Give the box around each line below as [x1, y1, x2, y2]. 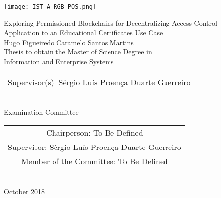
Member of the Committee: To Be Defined [21, 155, 168, 167]
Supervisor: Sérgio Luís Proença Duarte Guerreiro [8, 141, 181, 152]
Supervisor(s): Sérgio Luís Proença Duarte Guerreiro [8, 76, 191, 88]
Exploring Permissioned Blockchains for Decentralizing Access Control [4, 17, 217, 28]
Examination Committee [4, 107, 79, 117]
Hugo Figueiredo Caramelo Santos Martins [4, 37, 134, 47]
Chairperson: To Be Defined [46, 126, 143, 138]
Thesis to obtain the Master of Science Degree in [4, 47, 152, 57]
